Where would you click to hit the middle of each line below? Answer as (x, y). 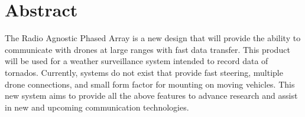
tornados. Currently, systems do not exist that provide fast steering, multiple (144, 72)
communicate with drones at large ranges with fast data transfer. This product (147, 49)
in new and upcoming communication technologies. (97, 107)
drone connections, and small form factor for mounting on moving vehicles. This (150, 84)
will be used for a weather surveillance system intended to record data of (137, 61)
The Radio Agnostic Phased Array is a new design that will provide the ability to (153, 38)
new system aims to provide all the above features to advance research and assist (151, 96)
